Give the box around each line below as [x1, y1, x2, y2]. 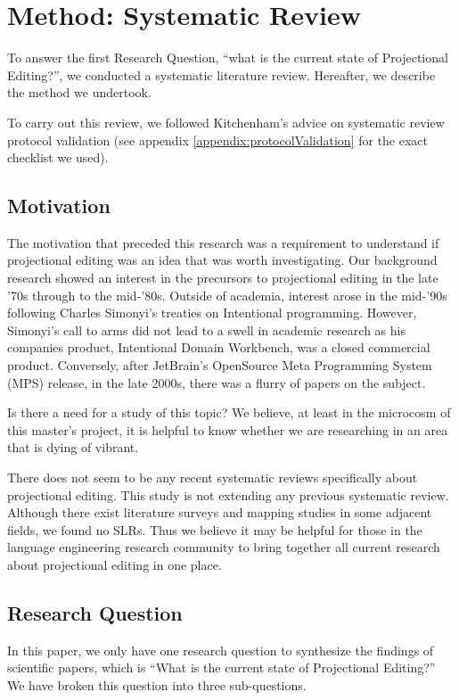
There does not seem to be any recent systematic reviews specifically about [7, 468, 418, 487]
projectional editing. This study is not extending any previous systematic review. [7, 485, 449, 504]
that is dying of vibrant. [7, 438, 139, 457]
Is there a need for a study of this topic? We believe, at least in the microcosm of [7, 403, 451, 422]
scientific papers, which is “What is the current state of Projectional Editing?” [7, 658, 436, 677]
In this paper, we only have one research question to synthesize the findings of [7, 640, 434, 659]
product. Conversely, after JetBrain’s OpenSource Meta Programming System [7, 356, 432, 375]
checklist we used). [7, 148, 109, 167]
